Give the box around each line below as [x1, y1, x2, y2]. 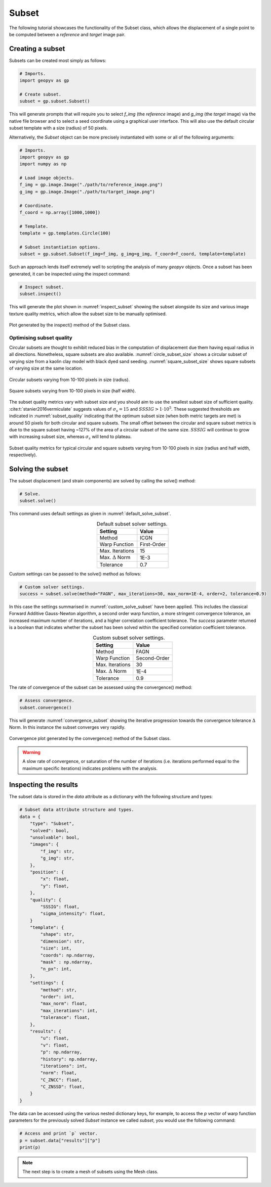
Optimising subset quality [9, 334, 73, 341]
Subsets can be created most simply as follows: [9, 57, 106, 63]
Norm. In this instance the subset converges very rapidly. [9, 724, 126, 730]
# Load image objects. [19, 175, 75, 181]
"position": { [30, 869, 64, 875]
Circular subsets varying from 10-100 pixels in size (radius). [9, 377, 130, 382]
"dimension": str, [40, 938, 85, 944]
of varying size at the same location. [9, 365, 83, 371]
